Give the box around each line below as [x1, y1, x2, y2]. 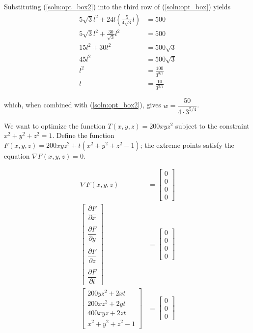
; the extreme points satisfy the [140, 139, 234, 150]
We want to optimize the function [4, 120, 106, 131]
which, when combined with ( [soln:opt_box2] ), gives [4, 100, 161, 110]
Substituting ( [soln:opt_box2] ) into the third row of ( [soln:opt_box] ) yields [4, 1, 230, 11]
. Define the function [52, 130, 114, 140]
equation [4, 150, 30, 161]
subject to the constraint [175, 120, 250, 131]
